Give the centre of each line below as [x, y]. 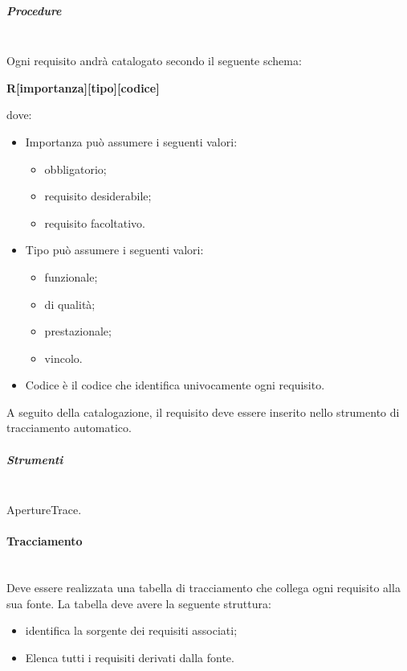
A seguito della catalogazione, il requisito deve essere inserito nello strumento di [203, 412]
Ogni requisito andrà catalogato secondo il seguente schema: [154, 61]
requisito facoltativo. [95, 222]
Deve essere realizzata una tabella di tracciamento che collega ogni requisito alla [203, 588]
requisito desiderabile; [98, 196]
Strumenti [35, 459]
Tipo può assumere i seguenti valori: [114, 250]
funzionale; [71, 276]
